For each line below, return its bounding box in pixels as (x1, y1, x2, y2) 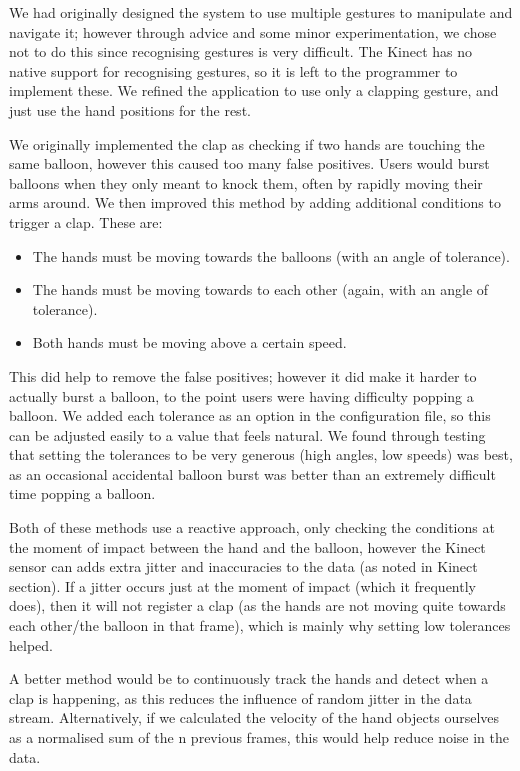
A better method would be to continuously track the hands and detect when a (9, 668, 489, 689)
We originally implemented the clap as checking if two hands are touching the (9, 133, 485, 154)
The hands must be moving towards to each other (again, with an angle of (32, 279, 489, 300)
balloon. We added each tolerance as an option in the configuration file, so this (9, 405, 491, 426)
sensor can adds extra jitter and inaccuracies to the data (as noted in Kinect (9, 556, 478, 577)
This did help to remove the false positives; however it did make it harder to (9, 365, 477, 386)
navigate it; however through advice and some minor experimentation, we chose (9, 21, 497, 42)
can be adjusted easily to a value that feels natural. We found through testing (9, 424, 486, 445)
